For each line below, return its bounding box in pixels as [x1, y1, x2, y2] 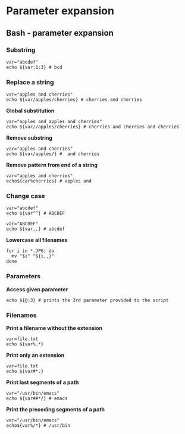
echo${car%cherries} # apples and [6, 178, 92, 184]
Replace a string [6, 78, 54, 86]
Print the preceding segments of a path [6, 406, 105, 413]
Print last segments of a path [6, 379, 79, 386]
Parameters [6, 272, 40, 281]
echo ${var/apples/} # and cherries [6, 151, 100, 157]
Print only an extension [6, 352, 65, 359]
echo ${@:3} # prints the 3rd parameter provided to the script [6, 297, 169, 303]
